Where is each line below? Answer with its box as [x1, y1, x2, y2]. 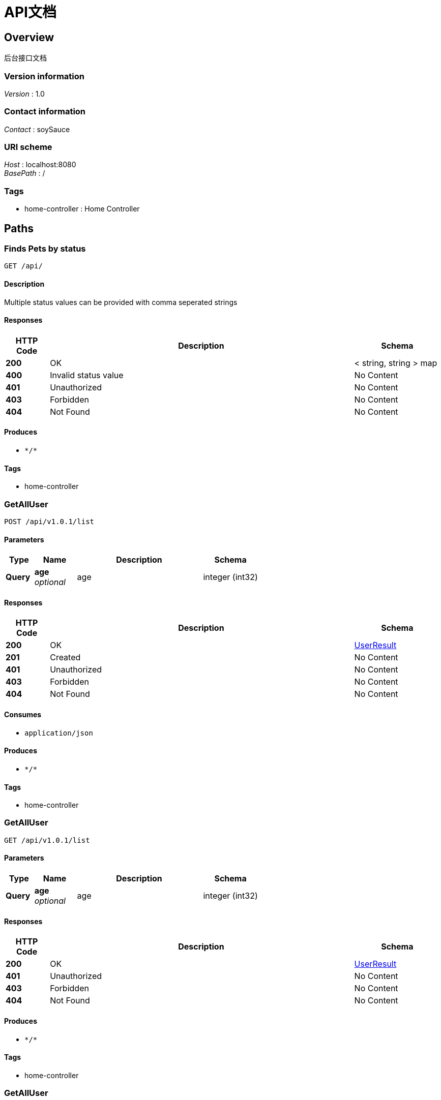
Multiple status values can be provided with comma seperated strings [4, 297, 238, 307]
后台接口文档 [4, 53, 47, 63]
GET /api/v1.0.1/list [4, 836, 90, 844]
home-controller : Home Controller [24, 204, 140, 213]
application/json [24, 728, 93, 737]
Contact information [4, 106, 86, 117]
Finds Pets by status [4, 243, 86, 254]
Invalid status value [50, 370, 124, 380]
